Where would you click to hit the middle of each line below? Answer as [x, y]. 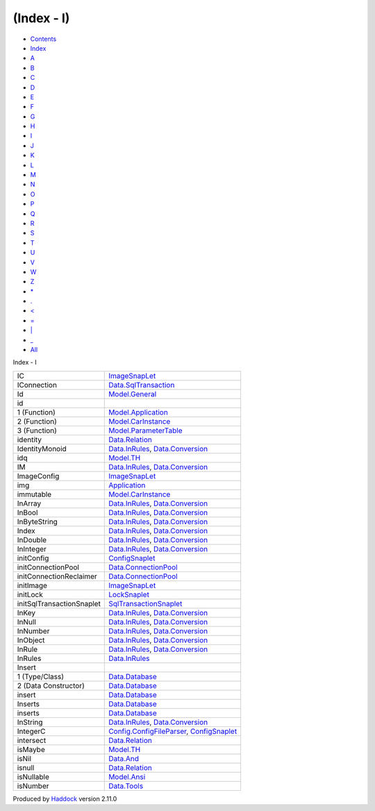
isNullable [33, 776]
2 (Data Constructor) [51, 685]
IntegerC [31, 731]
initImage [32, 585]
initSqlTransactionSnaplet [59, 603]
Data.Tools [126, 786]
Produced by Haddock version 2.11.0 [65, 799]
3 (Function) [37, 430]
